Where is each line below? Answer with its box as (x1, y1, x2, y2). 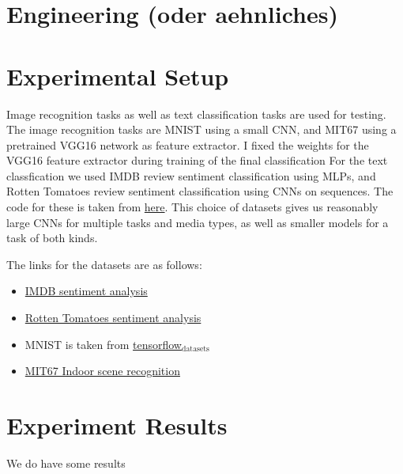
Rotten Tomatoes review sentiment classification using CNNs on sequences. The (6, 183, 394, 199)
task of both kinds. (6, 229, 98, 246)
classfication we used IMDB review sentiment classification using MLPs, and (6, 167, 376, 184)
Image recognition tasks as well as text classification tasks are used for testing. (6, 105, 386, 122)
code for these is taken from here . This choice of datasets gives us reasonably (6, 199, 379, 215)
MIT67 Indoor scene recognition (24, 362, 180, 379)
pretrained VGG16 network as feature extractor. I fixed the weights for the (6, 136, 369, 153)
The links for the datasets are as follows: (6, 256, 202, 272)
